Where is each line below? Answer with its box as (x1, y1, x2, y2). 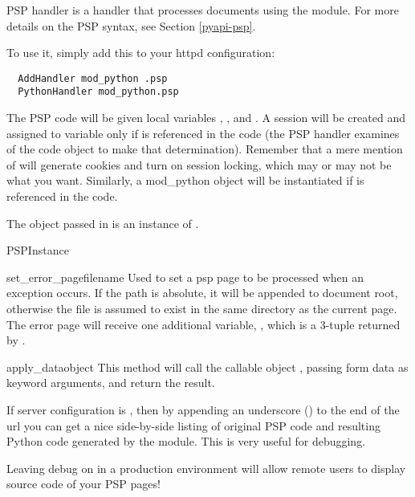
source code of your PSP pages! (6, 475, 161, 492)
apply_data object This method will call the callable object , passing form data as (6, 358, 409, 375)
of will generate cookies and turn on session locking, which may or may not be (6, 156, 392, 173)
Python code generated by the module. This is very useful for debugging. (6, 433, 366, 450)
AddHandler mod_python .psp (18, 72, 168, 84)
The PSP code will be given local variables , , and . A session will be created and (6, 109, 405, 126)
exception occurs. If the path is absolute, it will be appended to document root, (6, 284, 398, 301)
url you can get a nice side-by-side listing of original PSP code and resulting (6, 417, 380, 434)
